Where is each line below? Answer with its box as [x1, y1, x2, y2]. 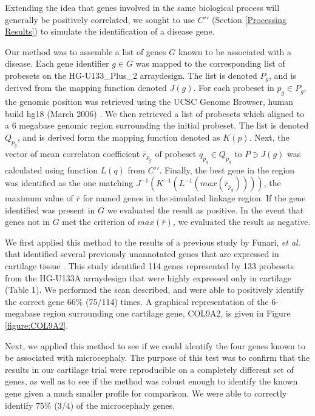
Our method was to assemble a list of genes [5, 45, 166, 58]
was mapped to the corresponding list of [135, 57, 285, 70]
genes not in [5, 215, 50, 228]
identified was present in [5, 203, 95, 216]
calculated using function [5, 163, 98, 176]
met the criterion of [62, 215, 135, 228]
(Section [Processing [212, 13, 286, 25]
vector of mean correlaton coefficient [5, 147, 140, 159]
